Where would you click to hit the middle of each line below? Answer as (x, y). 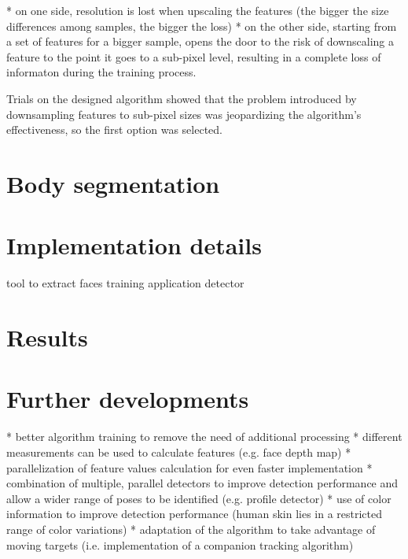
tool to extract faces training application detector (125, 283)
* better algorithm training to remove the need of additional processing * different (204, 437)
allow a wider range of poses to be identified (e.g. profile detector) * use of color (199, 498)
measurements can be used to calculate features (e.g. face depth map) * (179, 452)
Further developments (128, 399)
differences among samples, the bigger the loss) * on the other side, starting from (202, 26)
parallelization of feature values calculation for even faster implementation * (189, 467)
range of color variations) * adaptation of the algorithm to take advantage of (191, 529)
